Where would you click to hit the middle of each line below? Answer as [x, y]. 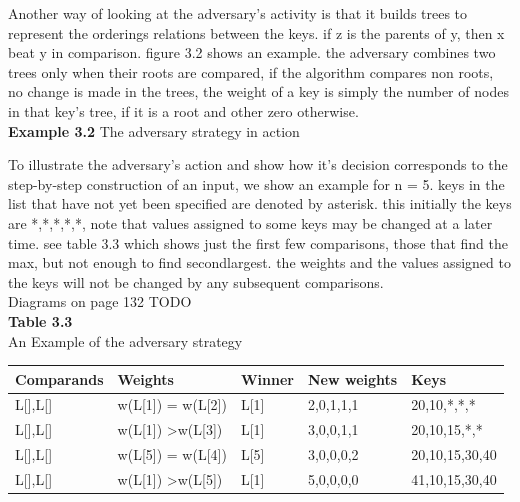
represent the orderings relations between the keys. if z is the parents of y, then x [256, 32]
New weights [352, 378]
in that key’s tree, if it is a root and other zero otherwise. [183, 110]
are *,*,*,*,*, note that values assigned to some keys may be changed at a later [250, 222]
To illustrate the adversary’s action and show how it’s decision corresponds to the [258, 164]
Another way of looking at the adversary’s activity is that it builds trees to [238, 13]
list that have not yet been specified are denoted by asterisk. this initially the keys [260, 203]
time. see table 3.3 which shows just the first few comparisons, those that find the [258, 242]
